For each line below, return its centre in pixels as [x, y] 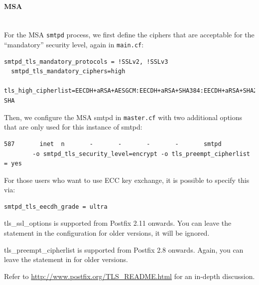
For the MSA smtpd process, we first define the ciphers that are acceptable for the [129, 35]
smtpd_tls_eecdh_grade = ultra [56, 207]
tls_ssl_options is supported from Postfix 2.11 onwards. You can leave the [118, 223]
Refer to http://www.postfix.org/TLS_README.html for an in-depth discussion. [129, 276]
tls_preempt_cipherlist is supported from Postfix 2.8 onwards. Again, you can [124, 249]
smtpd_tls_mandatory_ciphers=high [68, 71]
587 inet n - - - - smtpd [113, 144]
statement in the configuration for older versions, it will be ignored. [107, 233]
